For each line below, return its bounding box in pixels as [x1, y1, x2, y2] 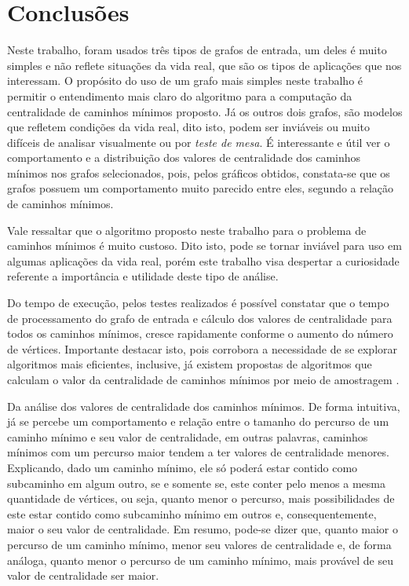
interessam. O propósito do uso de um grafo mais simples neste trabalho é [7, 72, 363, 89]
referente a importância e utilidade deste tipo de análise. [7, 268, 279, 284]
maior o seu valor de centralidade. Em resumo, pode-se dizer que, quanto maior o [7, 521, 399, 537]
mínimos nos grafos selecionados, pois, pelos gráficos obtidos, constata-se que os [7, 164, 390, 181]
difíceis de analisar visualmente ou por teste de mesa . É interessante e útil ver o [7, 134, 390, 150]
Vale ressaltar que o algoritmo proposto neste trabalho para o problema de [7, 222, 367, 238]
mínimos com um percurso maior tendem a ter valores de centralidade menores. [7, 444, 390, 460]
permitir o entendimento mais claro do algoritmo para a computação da [7, 87, 352, 104]
